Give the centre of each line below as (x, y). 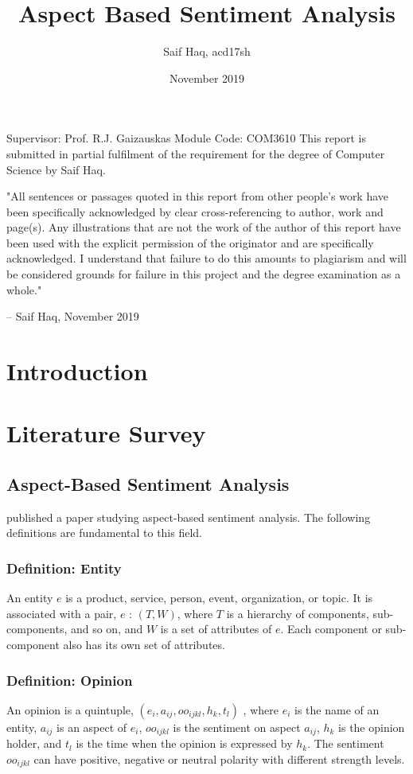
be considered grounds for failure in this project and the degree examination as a (204, 274)
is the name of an (337, 709)
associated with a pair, (62, 613)
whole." (24, 289)
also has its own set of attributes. (144, 644)
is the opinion (372, 727)
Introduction (77, 371)
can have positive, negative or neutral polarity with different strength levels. (219, 758)
